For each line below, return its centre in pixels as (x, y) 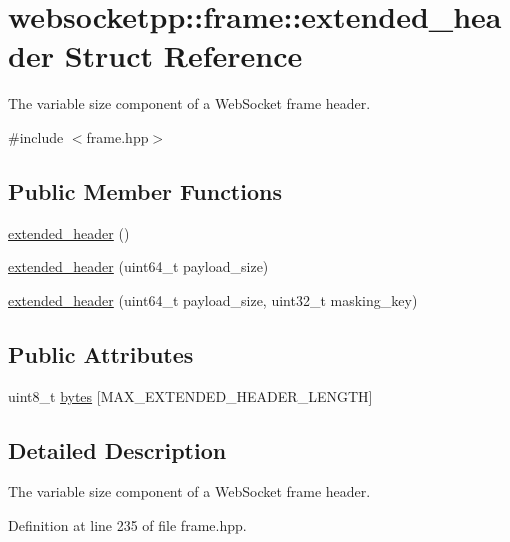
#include (36, 136)
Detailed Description (117, 449)
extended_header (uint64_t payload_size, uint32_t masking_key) (213, 299)
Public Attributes (101, 353)
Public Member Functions (145, 190)
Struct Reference (183, 55)
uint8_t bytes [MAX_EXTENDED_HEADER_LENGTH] (190, 395)
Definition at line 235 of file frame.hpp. (127, 525)
